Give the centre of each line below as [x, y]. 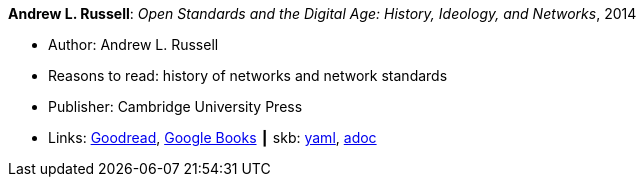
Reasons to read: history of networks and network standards [248, 75]
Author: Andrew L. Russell [133, 44]
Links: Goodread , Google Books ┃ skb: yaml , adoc [212, 137]
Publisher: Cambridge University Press [175, 106]
